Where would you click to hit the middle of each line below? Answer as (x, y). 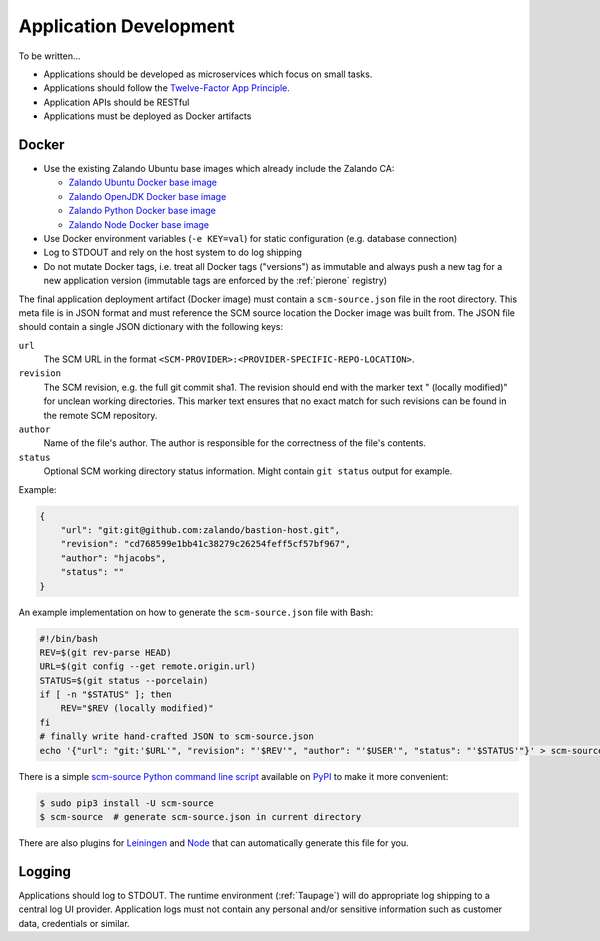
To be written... (49, 56)
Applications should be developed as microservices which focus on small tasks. (208, 74)
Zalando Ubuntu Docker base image (142, 182)
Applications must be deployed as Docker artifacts (147, 116)
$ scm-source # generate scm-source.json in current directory (200, 816)
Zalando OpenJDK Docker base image (147, 196)
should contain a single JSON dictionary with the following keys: (151, 327)
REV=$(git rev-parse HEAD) (105, 652)
